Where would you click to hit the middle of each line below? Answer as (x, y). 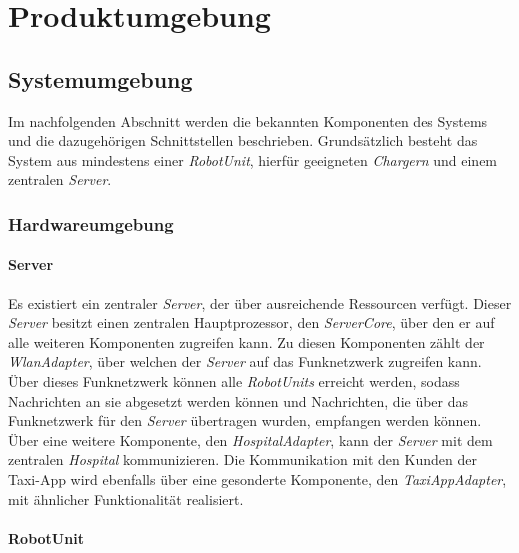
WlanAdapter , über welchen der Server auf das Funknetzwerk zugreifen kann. (245, 361)
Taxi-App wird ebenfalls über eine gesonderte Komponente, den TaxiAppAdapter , (257, 478)
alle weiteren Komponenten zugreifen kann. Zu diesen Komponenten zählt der (246, 341)
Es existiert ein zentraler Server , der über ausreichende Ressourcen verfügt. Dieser (260, 302)
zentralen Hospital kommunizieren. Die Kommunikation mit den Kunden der (242, 459)
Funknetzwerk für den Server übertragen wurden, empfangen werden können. (245, 420)
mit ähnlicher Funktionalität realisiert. (126, 498)
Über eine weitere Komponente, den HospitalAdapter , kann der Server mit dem (250, 439)
